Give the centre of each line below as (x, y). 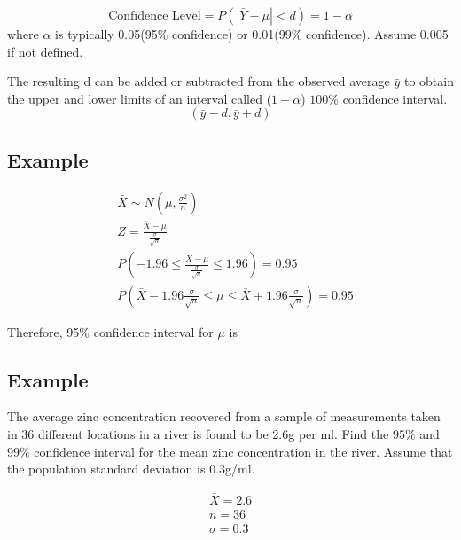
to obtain (429, 81)
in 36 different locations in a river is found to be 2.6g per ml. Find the (198, 433)
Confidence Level (155, 16)
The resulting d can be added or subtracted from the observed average (199, 81)
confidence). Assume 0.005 (377, 34)
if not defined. (45, 51)
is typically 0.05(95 (106, 34)
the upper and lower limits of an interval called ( (140, 98)
